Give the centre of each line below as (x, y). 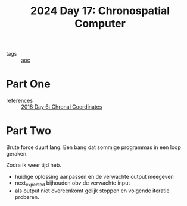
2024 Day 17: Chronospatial (100, 11)
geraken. (17, 154)
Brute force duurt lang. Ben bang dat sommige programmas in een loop (94, 147)
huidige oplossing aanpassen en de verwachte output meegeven (94, 177)
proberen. (27, 197)
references (20, 101)
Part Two (29, 131)
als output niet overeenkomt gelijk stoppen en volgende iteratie (92, 191)
